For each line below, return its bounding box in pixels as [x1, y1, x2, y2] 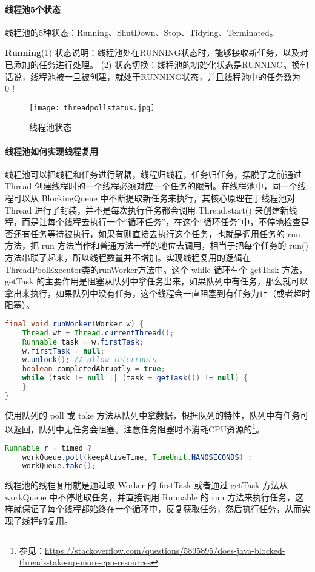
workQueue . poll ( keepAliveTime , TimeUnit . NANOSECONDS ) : [22, 453, 253, 462]
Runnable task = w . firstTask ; [22, 337, 144, 346]
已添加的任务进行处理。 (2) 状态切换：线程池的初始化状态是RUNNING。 [5, 58, 292, 70]
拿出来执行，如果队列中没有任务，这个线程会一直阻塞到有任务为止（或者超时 [5, 286, 310, 299]
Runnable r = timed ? [5, 443, 92, 453]
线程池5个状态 [5, 2, 61, 15]
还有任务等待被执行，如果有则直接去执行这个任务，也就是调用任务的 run [13, 227, 300, 240]
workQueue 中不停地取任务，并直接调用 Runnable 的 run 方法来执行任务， [5, 490, 296, 503]
